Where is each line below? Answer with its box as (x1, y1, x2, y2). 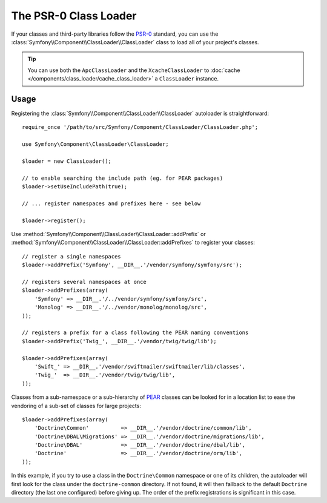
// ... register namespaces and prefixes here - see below (22, 200, 201, 207)
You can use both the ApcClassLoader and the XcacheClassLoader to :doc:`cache (27, 67, 240, 74)
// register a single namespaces (22, 253, 121, 260)
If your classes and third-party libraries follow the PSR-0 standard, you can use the (11, 30, 219, 38)
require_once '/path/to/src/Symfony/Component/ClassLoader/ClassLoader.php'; (22, 124, 259, 131)
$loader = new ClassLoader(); (22, 157, 112, 165)
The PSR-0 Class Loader (11, 9, 137, 22)
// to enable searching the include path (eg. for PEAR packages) (22, 174, 223, 182)
